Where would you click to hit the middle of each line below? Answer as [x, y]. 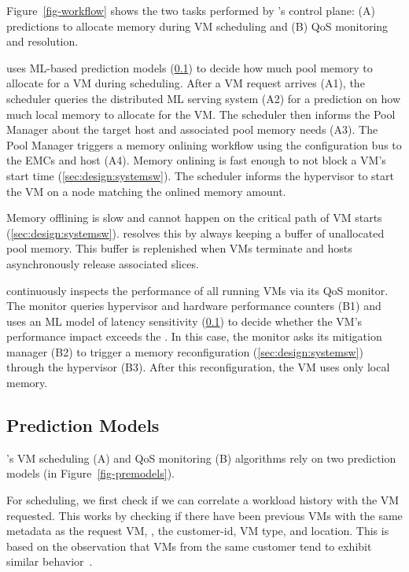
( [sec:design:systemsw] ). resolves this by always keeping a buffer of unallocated [195, 232]
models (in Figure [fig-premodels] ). [90, 473]
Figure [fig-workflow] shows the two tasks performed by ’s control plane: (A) [191, 10]
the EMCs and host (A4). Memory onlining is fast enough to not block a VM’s [196, 160]
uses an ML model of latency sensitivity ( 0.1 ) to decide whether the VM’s [184, 321]
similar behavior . [50, 561]
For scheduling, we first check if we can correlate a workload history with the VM [203, 500]
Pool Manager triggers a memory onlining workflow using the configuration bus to [204, 144]
